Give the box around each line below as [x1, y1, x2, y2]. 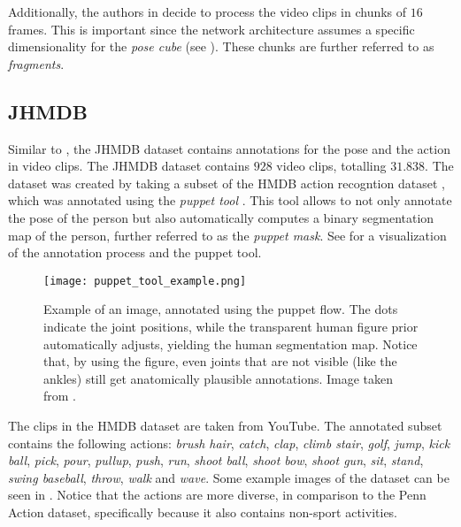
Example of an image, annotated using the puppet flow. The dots [43, 300, 398, 318]
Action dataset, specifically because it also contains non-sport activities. [8, 502, 398, 521]
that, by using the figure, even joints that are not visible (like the [43, 352, 397, 370]
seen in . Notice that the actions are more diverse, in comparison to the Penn [8, 485, 426, 504]
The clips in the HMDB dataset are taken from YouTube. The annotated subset [8, 416, 442, 434]
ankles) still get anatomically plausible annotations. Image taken [43, 369, 394, 387]
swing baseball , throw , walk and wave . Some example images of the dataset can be [8, 468, 449, 486]
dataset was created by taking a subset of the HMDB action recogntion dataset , [8, 173, 445, 192]
